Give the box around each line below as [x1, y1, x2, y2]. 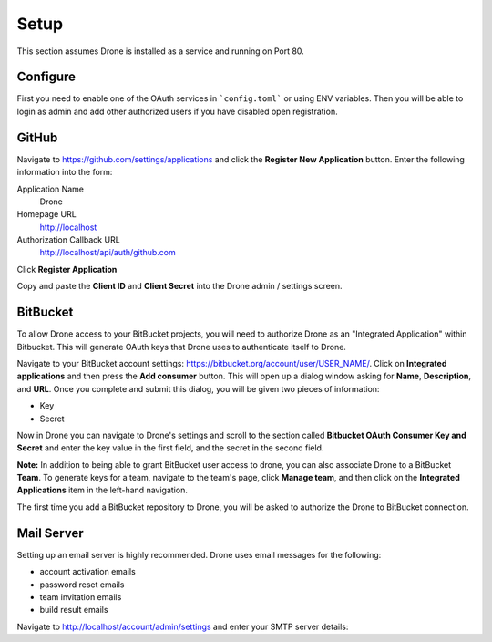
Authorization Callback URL [16, 234, 120, 245]
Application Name [16, 183, 84, 194]
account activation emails [39, 566, 136, 577]
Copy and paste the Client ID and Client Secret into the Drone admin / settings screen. [16, 281, 343, 292]
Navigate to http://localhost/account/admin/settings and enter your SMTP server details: [16, 621, 349, 632]
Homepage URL [16, 209, 77, 220]
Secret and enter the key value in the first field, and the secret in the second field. [16, 442, 324, 453]
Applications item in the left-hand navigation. [16, 484, 189, 496]
